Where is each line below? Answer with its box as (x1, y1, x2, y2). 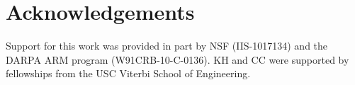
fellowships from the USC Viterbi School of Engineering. (6, 66, 251, 81)
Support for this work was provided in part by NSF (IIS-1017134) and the (6, 38, 328, 53)
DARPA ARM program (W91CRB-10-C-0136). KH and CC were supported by (6, 52, 349, 67)
